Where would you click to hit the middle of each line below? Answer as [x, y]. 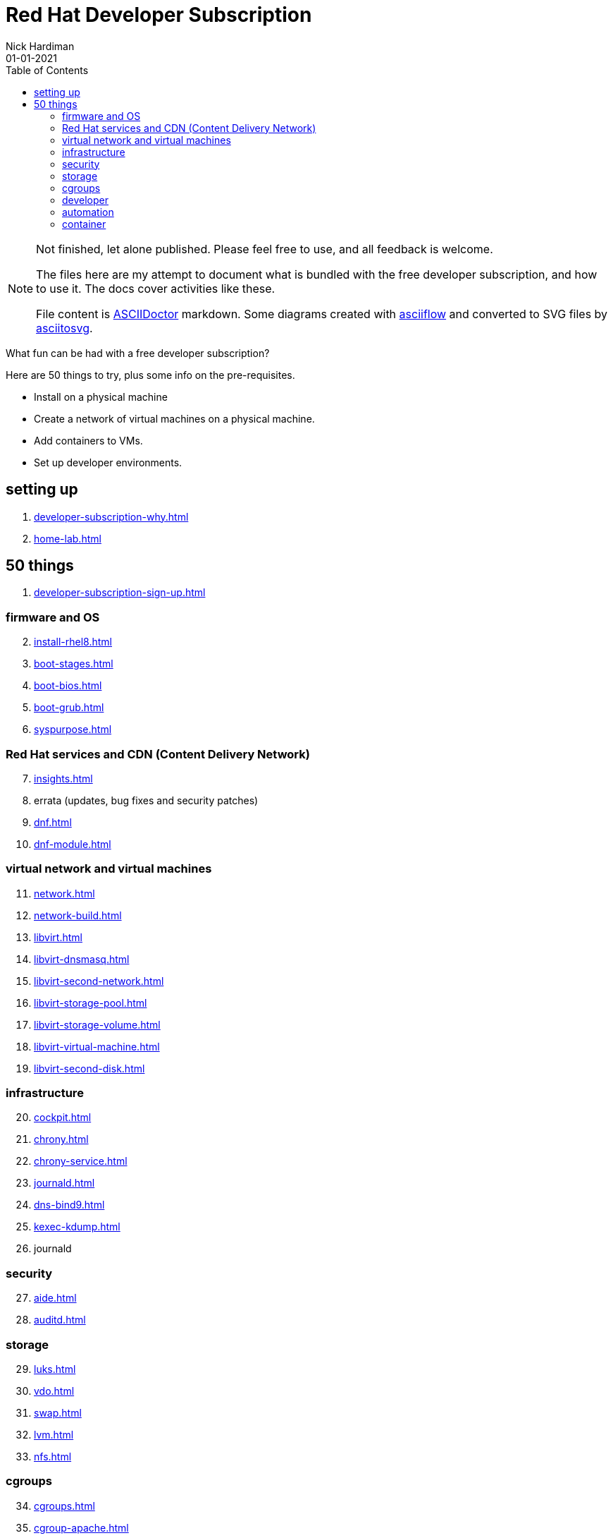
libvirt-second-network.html [99, 981]
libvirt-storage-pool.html [91, 1003]
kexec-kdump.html [77, 1227]
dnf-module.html [73, 844]
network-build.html [78, 915]
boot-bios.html [68, 686]
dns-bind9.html [69, 1205]
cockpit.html [63, 1118]
